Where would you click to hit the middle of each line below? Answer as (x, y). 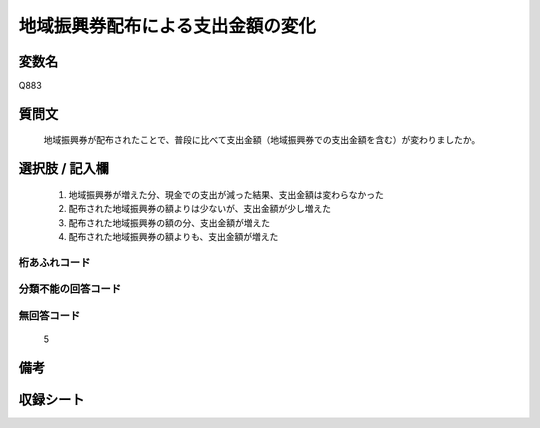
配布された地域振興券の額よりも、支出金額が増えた (173, 237)
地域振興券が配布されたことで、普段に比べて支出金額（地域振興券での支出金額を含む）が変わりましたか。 (262, 140)
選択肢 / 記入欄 (64, 168)
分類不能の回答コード (70, 289)
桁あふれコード (54, 262)
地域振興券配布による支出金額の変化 (167, 26)
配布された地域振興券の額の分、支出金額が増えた (169, 222)
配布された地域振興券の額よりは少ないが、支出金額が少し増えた (200, 209)
